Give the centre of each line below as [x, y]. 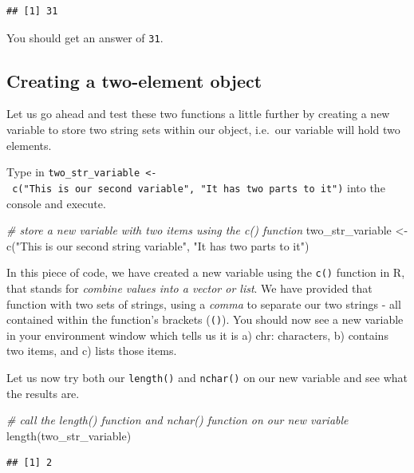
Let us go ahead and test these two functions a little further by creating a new [198, 114]
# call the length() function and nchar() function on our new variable [177, 420]
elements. [29, 145]
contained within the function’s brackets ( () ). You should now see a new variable [205, 319]
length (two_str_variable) [69, 435]
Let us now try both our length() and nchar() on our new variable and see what [207, 378]
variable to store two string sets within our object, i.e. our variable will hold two [203, 130]
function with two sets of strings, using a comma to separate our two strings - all [204, 304]
